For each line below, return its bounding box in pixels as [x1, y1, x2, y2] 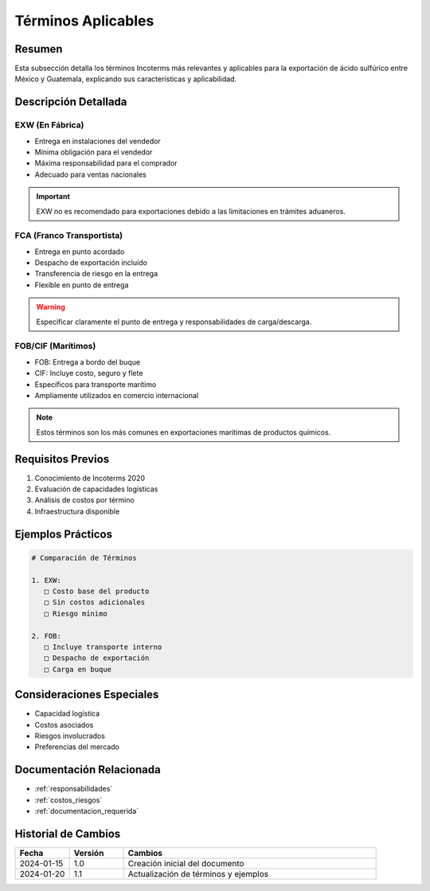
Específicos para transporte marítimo [34, 379, 157, 389]
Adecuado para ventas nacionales [34, 170, 147, 179]
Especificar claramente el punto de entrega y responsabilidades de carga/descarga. [36, 317, 312, 326]
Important [36, 192, 71, 201]
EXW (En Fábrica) [14, 119, 84, 131]
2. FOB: [31, 631, 61, 640]
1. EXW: [31, 576, 61, 584]
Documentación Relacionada [14, 763, 161, 776]
